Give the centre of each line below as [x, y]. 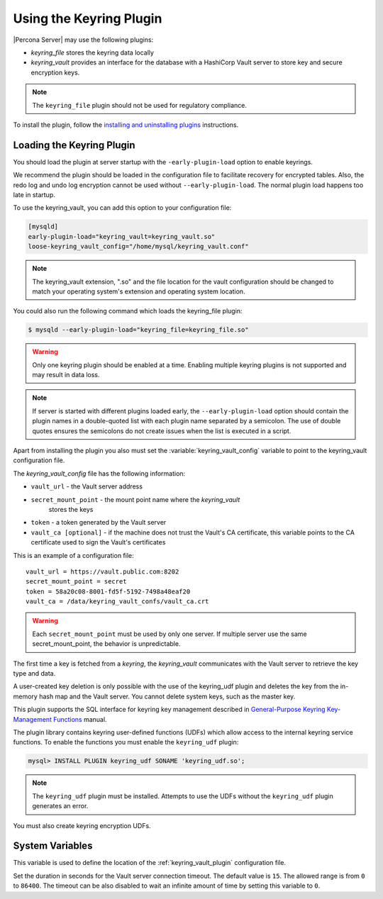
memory [26, 696]
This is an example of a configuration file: [73, 555]
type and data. [34, 674]
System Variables [53, 846]
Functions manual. [80, 719]
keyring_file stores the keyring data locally [92, 52]
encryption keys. [55, 72]
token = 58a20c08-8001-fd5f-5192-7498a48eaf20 [108, 591]
